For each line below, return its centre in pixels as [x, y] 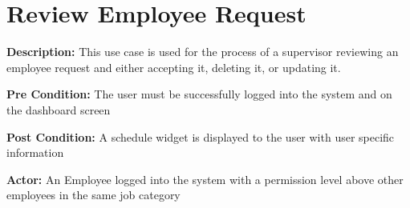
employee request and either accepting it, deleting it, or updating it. [174, 67]
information [35, 152]
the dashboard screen [59, 109]
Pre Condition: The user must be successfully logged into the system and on [199, 94]
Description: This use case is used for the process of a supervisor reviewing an [203, 52]
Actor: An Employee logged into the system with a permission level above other [205, 179]
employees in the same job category [93, 195]
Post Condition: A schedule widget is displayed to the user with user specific [201, 136]
